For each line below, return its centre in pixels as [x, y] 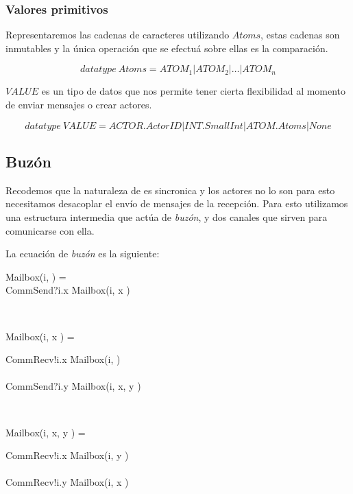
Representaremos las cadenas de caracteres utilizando [118, 35]
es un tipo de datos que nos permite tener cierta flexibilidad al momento [194, 91]
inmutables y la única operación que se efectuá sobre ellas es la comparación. [167, 48]
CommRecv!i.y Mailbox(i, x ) [67, 482]
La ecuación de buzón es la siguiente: [83, 254]
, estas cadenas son [300, 35]
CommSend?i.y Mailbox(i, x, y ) [73, 386]
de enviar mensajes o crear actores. [79, 104]
